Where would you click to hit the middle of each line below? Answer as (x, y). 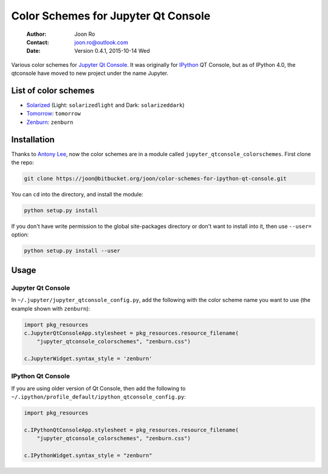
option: (20, 235)
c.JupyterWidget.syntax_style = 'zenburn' (88, 359)
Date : (33, 51)
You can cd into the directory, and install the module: (77, 194)
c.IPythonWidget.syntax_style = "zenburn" (88, 455)
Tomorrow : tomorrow (54, 114)
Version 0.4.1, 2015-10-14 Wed (112, 51)
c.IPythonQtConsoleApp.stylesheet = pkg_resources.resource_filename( (132, 430)
